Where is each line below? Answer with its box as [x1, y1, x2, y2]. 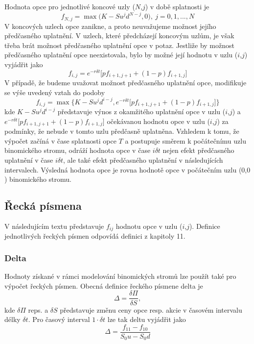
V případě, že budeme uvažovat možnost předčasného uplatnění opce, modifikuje [4, 77, 247, 88]
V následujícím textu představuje [4, 221, 104, 231]
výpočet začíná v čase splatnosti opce [4, 135, 116, 146]
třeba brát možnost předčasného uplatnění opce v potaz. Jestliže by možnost [4, 40, 234, 50]
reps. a [28, 304, 48, 315]
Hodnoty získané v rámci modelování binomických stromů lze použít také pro [4, 271, 236, 281]
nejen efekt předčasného [162, 145, 234, 155]
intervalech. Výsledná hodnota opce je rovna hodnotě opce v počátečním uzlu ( [4, 164, 242, 174]
